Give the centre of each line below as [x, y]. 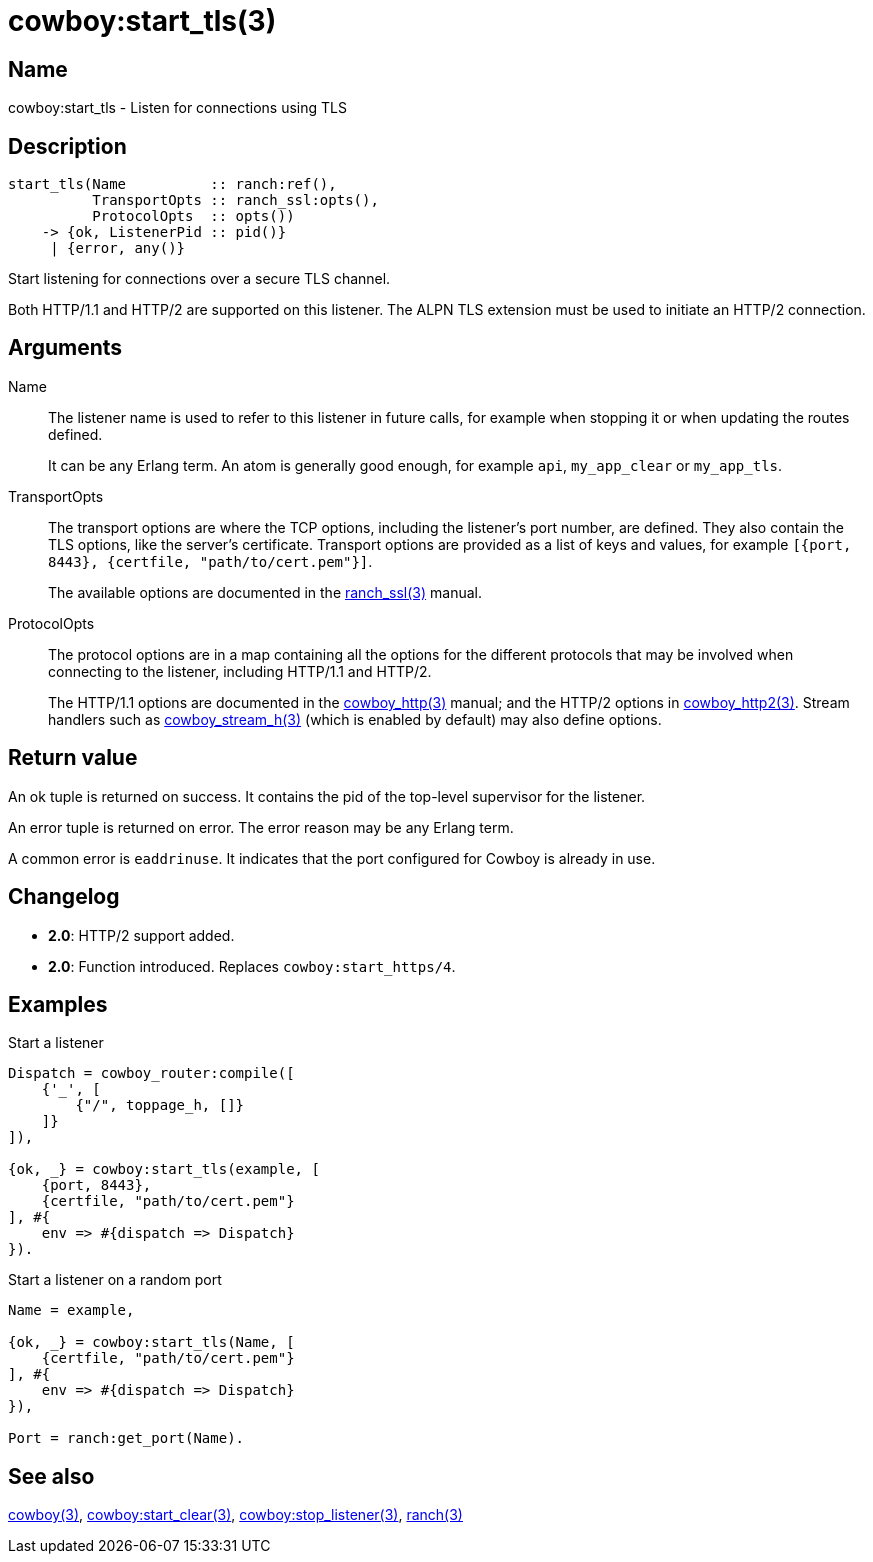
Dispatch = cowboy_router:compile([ [151, 1073]
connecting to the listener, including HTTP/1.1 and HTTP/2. [240, 671]
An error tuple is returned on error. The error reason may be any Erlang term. [261, 827]
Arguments [65, 348]
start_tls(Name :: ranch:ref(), [172, 184]
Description [67, 146]
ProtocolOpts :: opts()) [193, 216]
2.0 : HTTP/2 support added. [141, 935]
